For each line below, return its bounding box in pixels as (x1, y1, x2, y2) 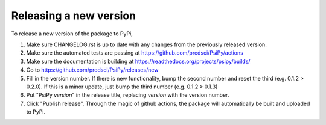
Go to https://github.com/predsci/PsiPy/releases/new (26, 66, 159, 73)
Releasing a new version (11, 9, 136, 22)
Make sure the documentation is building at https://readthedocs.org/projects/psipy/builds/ (26, 58, 251, 65)
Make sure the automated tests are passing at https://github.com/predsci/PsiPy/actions (26, 49, 244, 56)
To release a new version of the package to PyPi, (11, 30, 133, 37)
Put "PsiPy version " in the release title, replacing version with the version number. (26, 91, 229, 99)
